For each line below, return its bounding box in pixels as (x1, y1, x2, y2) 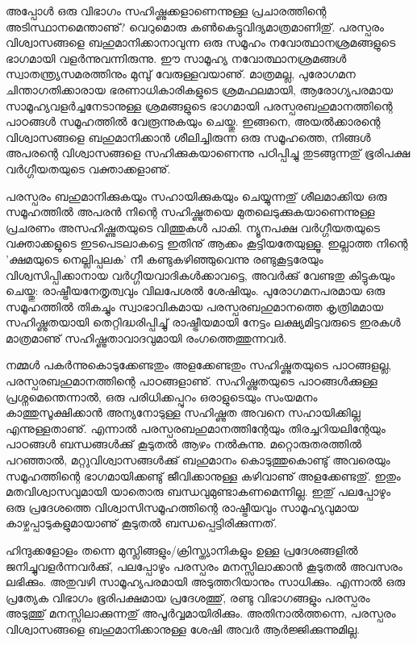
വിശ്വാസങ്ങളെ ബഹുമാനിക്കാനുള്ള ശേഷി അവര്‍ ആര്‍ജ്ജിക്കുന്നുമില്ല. (6, 620, 361, 637)
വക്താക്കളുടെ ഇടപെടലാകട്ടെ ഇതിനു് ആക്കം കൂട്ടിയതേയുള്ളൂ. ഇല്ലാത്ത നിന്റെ (6, 235, 408, 252)
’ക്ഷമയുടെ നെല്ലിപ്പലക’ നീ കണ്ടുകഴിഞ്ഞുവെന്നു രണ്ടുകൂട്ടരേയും (6, 250, 323, 267)
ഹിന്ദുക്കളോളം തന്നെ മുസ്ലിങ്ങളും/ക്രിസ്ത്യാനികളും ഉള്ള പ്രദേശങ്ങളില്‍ (6, 542, 358, 558)
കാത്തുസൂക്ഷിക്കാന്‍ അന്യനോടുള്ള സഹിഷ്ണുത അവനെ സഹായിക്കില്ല (6, 404, 361, 421)
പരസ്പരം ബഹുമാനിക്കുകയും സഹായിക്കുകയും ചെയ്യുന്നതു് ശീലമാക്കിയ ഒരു (6, 187, 387, 204)
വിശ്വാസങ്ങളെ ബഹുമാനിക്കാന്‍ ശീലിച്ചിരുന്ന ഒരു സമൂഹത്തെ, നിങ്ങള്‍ (6, 128, 371, 145)
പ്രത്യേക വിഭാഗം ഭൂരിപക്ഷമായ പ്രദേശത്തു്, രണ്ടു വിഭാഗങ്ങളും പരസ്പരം (6, 589, 370, 605)
